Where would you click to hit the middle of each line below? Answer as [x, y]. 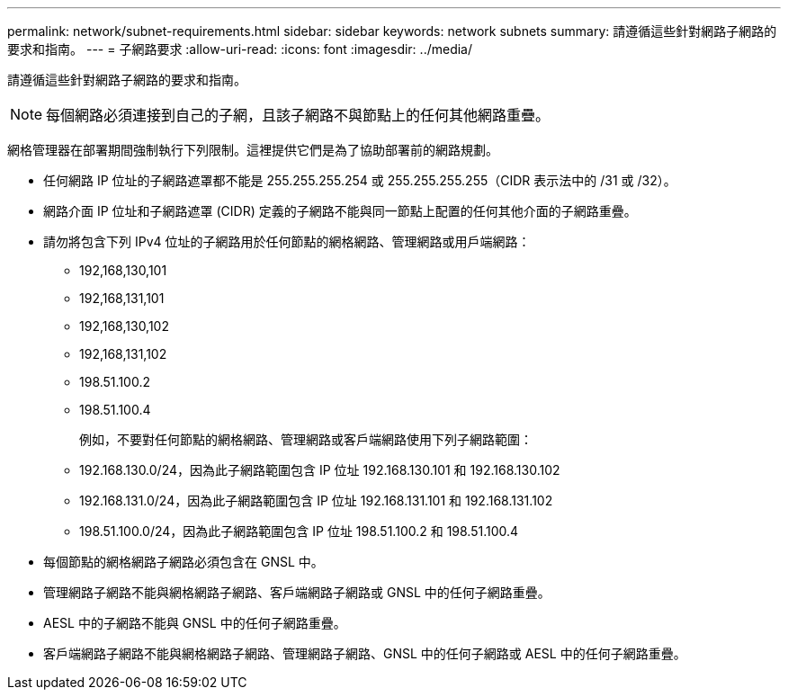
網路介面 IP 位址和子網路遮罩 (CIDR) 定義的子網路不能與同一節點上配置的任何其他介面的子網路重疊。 [340, 211]
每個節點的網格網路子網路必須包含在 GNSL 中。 [184, 562]
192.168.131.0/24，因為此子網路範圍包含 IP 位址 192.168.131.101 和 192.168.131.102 [316, 500]
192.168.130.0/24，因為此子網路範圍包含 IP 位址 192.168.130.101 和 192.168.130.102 [320, 470]
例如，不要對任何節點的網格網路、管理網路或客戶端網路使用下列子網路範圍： [306, 439]
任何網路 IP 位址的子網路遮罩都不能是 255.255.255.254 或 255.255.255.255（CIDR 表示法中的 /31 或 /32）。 [360, 180]
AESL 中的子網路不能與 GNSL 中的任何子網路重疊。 [195, 623]
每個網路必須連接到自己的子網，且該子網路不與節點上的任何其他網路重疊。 [298, 115]
